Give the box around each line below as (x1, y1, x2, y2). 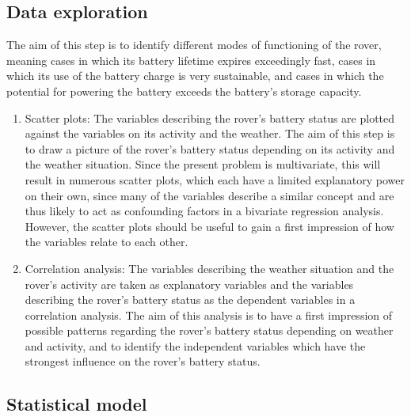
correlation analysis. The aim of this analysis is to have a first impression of (25, 306, 393, 323)
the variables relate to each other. (25, 233, 188, 250)
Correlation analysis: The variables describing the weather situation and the (25, 260, 394, 276)
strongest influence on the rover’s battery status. (25, 353, 261, 370)
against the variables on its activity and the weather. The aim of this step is (25, 125, 395, 142)
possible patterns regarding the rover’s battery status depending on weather (25, 322, 394, 339)
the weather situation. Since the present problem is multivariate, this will (25, 156, 381, 172)
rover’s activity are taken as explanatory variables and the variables (25, 275, 354, 292)
